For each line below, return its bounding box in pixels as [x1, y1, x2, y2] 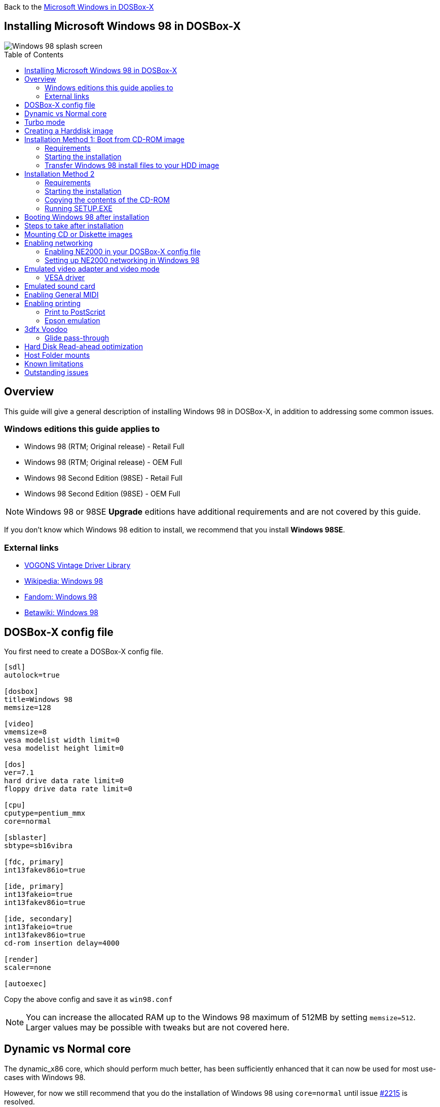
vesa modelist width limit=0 [4, 736, 120, 745]
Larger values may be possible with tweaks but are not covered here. [26, 1022, 289, 1033]
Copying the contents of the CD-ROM [45, 195, 170, 204]
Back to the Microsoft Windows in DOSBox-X [4, 3, 154, 11]
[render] [4, 955, 39, 964]
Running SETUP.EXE [45, 204, 113, 213]
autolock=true [4, 671, 60, 680]
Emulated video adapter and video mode [24, 264, 160, 273]
